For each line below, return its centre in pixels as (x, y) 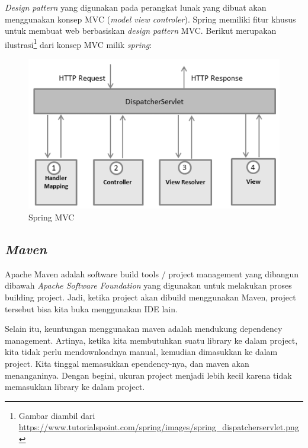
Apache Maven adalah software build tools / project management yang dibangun (152, 273)
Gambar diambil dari (57, 415)
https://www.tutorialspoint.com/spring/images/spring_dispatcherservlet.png (159, 427)
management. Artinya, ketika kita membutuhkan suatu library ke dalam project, (151, 340)
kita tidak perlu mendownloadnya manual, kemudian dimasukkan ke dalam (141, 352)
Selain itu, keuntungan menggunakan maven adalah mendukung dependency (144, 329)
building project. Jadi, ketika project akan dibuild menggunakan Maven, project (150, 297)
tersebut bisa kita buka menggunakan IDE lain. (91, 308)
